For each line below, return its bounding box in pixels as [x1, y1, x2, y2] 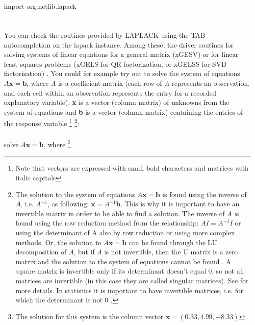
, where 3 [43, 138, 71, 149]
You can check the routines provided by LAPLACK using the [4, 29, 189, 40]
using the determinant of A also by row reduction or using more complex [15, 227, 235, 237]
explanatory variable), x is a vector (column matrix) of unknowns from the [4, 97, 229, 107]
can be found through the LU [128, 237, 217, 247]
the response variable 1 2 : [4, 117, 79, 128]
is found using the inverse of [162, 189, 247, 199]
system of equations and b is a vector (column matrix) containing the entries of [4, 106, 243, 117]
